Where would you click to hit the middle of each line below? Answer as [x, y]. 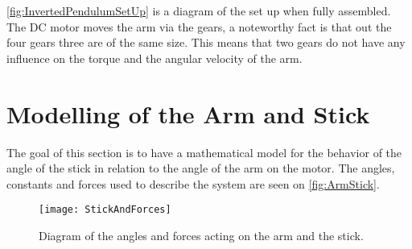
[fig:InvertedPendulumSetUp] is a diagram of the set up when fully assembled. [199, 10]
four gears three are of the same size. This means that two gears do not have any [206, 42]
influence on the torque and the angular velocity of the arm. [154, 58]
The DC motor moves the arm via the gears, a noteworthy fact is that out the [199, 26]
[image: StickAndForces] [105, 210]
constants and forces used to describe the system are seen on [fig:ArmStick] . [193, 183]
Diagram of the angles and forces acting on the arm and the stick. [201, 235]
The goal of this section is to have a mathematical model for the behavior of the [204, 152]
